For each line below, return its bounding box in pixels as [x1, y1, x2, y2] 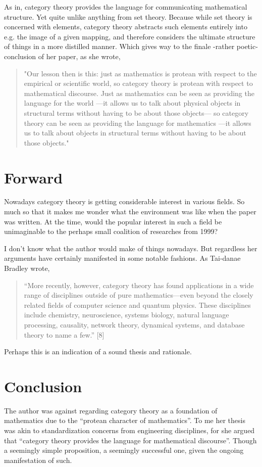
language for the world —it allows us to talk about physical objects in [24, 98, 241, 108]
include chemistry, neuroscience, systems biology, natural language [24, 309, 229, 320]
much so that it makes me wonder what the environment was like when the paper [4, 206, 256, 217]
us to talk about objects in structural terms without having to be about [24, 127, 246, 138]
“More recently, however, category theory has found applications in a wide [24, 279, 254, 290]
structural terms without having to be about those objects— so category [24, 107, 249, 118]
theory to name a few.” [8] [24, 329, 104, 340]
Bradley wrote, [4, 263, 50, 273]
